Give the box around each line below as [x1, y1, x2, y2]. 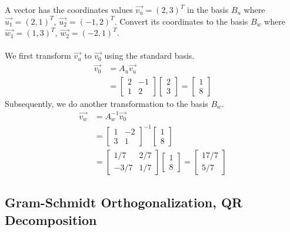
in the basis [187, 4, 229, 15]
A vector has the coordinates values [5, 4, 133, 15]
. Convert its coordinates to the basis [114, 15, 248, 27]
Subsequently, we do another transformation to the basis [5, 97, 208, 109]
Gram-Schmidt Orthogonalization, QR [5, 193, 243, 211]
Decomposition [5, 210, 97, 228]
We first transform [5, 49, 71, 62]
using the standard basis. [104, 49, 195, 62]
